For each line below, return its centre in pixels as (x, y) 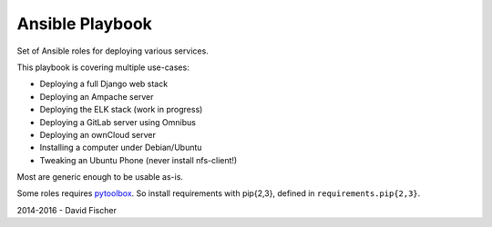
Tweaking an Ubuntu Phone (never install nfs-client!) (138, 160)
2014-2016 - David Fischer (67, 210)
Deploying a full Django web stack (104, 84)
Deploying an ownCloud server (98, 134)
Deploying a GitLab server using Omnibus (118, 122)
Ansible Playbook (84, 24)
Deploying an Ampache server (97, 96)
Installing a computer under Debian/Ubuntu (121, 148)
